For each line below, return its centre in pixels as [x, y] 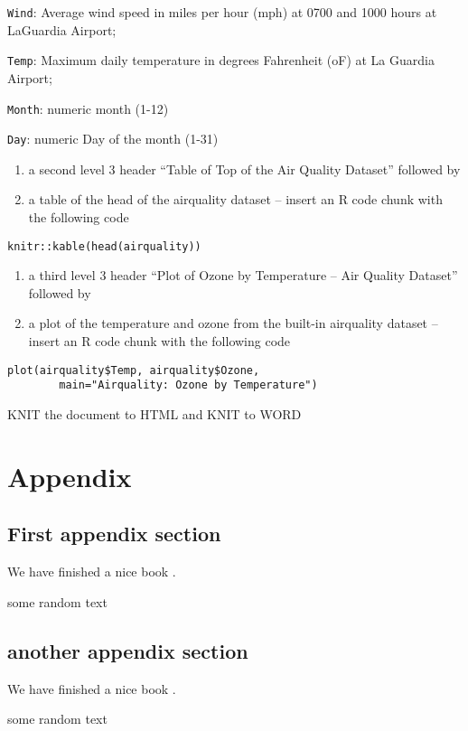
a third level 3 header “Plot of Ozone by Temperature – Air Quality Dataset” [243, 275]
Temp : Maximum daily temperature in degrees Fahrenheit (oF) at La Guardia [221, 60]
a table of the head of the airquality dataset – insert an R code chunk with [235, 199]
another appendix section [128, 650]
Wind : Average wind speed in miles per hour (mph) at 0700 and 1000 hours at [222, 12]
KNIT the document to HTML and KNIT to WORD [154, 413]
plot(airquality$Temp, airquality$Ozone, [134, 370]
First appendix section [114, 534]
